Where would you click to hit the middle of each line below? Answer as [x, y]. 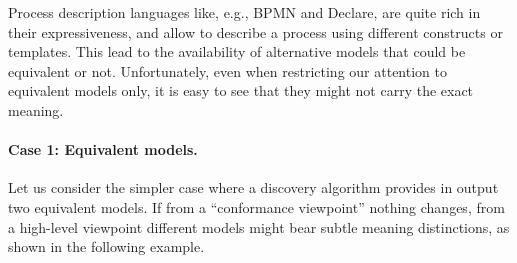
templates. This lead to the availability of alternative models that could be [237, 51]
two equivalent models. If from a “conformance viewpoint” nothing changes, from [256, 206]
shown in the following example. [106, 246]
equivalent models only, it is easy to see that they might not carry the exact [241, 90]
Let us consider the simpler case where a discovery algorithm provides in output [253, 187]
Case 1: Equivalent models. [103, 149]
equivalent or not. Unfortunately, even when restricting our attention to [227, 70]
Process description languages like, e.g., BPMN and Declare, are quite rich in [244, 12]
